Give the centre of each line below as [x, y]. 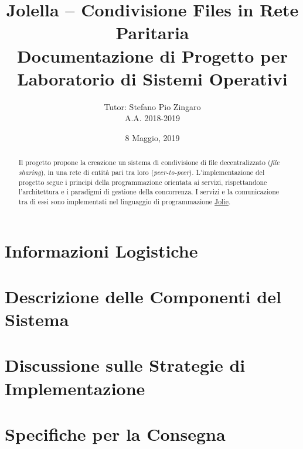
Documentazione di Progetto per [152, 55]
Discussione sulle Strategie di [125, 365]
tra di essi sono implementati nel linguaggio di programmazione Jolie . [125, 201]
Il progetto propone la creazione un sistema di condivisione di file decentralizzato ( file [149, 162]
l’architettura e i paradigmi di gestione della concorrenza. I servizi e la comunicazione [149, 192]
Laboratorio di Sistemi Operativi [152, 78]
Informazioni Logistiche [101, 250]
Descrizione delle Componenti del [143, 296]
